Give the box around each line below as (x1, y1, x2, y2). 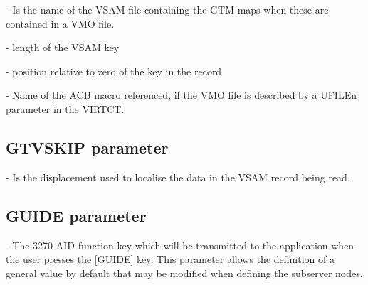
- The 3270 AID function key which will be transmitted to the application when (6, 237, 354, 252)
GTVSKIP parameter (6, 136, 169, 158)
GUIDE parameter (6, 204, 147, 226)
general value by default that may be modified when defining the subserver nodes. (6, 265, 363, 280)
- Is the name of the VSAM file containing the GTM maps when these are (6, 2, 329, 16)
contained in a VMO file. (6, 16, 115, 31)
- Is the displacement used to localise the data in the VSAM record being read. (6, 169, 350, 184)
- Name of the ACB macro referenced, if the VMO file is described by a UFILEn (6, 87, 357, 102)
